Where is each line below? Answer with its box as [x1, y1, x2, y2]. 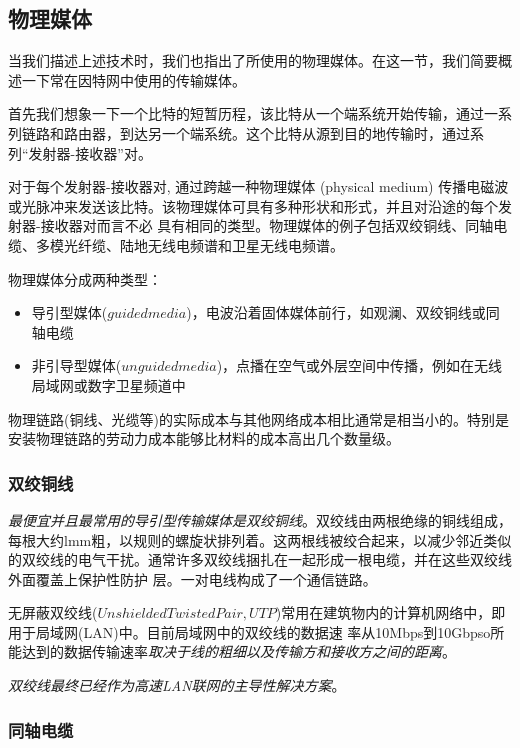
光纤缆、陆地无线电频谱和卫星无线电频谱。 [63, 234, 344, 255]
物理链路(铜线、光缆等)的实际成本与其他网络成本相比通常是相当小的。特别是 [8, 408, 509, 429]
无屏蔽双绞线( [8, 602, 98, 623]
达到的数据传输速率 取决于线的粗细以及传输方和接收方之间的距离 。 [21, 641, 456, 662]
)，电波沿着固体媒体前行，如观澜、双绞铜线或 [186, 302, 486, 323]
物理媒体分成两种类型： [8, 268, 162, 289]
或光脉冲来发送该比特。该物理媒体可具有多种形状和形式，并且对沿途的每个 [8, 195, 498, 216]
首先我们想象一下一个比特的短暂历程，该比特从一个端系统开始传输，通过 [8, 103, 484, 124]
